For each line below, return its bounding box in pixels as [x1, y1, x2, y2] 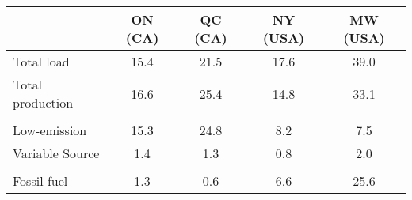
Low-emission [13, 121, 87, 139]
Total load [13, 52, 70, 70]
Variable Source [13, 144, 100, 162]
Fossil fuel [13, 172, 68, 190]
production [13, 93, 74, 111]
